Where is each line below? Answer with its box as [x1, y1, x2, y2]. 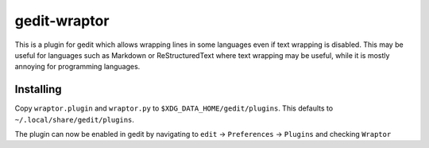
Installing [14, 83, 63, 96]
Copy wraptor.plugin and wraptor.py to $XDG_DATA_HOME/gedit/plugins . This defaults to [14, 103, 334, 113]
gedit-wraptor [14, 12, 110, 29]
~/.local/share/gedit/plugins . [14, 115, 135, 124]
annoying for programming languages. [14, 62, 141, 72]
